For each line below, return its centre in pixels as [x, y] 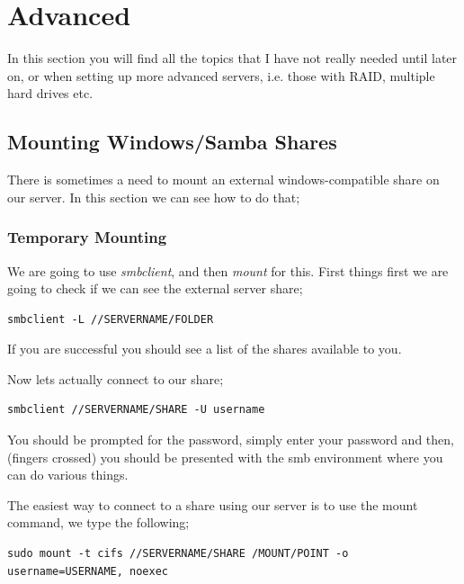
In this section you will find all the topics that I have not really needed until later [232, 58]
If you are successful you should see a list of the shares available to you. [205, 349]
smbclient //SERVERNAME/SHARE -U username [136, 410]
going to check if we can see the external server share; [155, 288]
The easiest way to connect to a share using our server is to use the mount [213, 504]
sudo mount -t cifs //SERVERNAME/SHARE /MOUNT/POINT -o [178, 554]
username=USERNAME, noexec [88, 571]
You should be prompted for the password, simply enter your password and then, [231, 440]
